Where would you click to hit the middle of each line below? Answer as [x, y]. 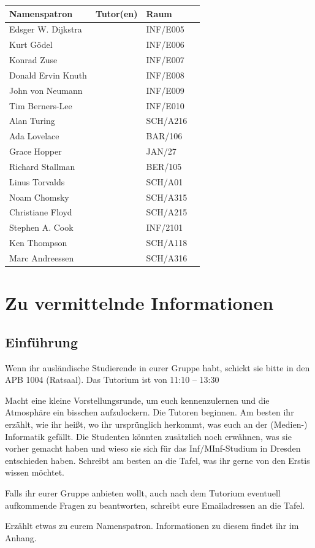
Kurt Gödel [31, 44]
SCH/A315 [167, 197]
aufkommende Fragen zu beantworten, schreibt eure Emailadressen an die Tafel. [155, 505]
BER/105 [164, 166]
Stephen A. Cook [41, 227]
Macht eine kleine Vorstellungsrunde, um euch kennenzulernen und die [137, 400]
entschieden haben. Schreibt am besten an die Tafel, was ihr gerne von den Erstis [157, 460]
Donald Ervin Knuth [48, 75]
